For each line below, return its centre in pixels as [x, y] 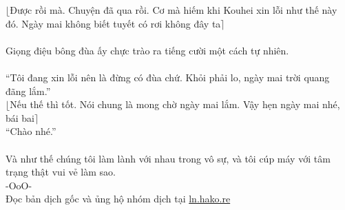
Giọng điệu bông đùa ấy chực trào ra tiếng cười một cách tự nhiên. [147, 50]
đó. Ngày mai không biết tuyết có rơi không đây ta [113, 23]
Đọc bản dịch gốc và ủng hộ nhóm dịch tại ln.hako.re [118, 199]
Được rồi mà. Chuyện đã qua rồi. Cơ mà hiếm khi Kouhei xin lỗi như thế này [174, 10]
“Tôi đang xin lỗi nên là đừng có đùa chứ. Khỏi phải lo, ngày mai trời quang [168, 77]
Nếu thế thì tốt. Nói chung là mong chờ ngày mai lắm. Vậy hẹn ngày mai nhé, [175, 104]
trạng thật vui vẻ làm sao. [61, 172]
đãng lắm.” [28, 91]
